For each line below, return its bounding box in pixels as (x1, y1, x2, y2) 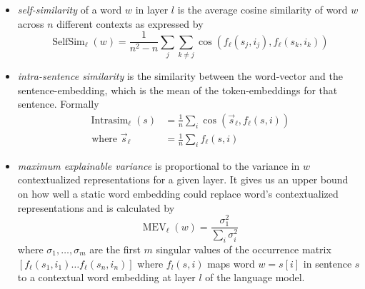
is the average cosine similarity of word (177, 2, 348, 16)
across (17, 16, 44, 31)
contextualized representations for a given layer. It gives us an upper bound (17, 172, 349, 187)
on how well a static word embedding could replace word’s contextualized (17, 186, 339, 201)
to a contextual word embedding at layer (17, 270, 196, 285)
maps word (207, 255, 255, 270)
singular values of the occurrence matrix (156, 241, 331, 256)
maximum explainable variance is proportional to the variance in (17, 158, 300, 173)
